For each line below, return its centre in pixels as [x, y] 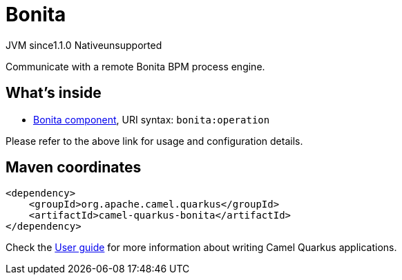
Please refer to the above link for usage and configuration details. [154, 141]
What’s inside [54, 93]
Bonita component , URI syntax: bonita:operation [152, 119]
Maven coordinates [74, 168]
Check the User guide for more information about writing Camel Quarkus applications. [201, 248]
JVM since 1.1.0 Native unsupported [84, 45]
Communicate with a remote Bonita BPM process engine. [135, 66]
